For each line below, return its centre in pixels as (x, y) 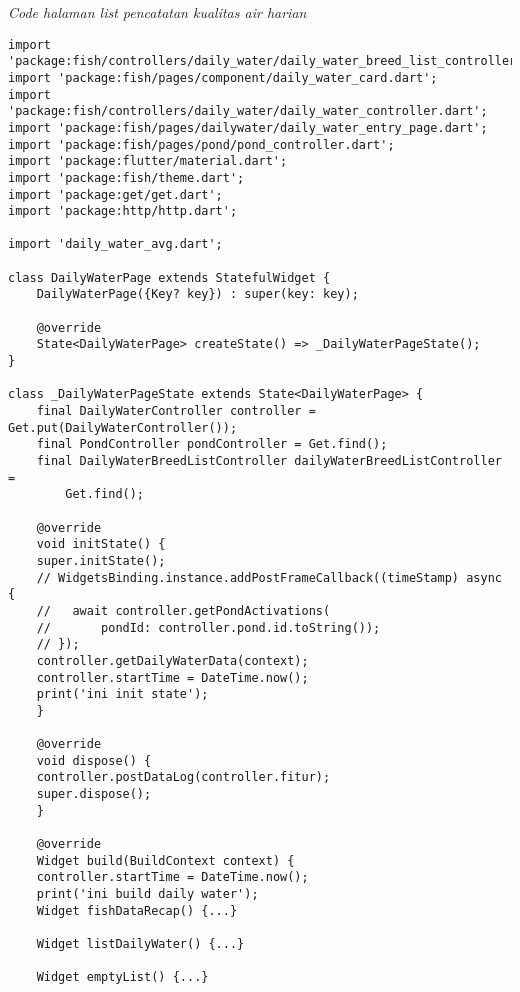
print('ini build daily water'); (147, 894)
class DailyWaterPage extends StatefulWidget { (169, 277)
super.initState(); (101, 560)
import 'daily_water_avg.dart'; (115, 244)
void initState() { (101, 544)
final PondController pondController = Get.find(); (212, 444)
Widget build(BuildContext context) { (165, 860)
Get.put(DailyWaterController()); (123, 427)
